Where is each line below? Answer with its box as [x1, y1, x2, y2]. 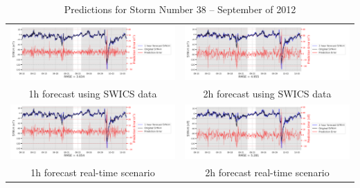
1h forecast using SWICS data [28, 86, 157, 100]
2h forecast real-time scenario [205, 164, 330, 179]
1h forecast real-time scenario [30, 164, 155, 179]
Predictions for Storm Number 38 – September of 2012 [64, 2, 296, 16]
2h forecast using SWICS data [203, 86, 332, 100]
